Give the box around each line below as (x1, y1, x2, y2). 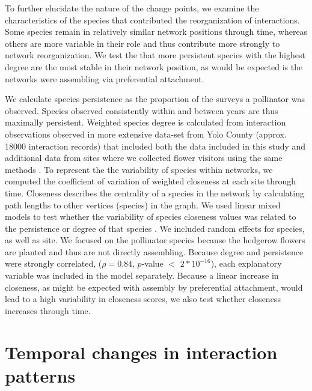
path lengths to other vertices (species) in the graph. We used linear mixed (5, 198, 281, 211)
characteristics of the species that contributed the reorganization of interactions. (5, 13, 300, 26)
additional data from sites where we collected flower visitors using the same (5, 151, 283, 164)
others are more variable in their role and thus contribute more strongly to (5, 37, 280, 49)
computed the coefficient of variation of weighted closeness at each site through (5, 175, 296, 187)
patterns (5, 363, 76, 387)
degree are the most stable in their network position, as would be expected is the (5, 60, 303, 73)
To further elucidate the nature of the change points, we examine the (5, 2, 259, 14)
